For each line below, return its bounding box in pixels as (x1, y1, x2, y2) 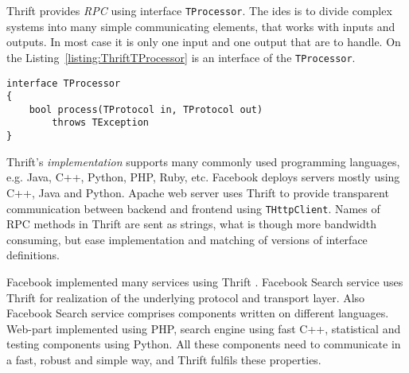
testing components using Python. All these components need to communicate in (6, 336, 401, 352)
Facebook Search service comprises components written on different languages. (6, 305, 389, 321)
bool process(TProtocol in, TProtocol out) (29, 103, 263, 115)
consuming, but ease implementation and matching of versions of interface (6, 231, 368, 247)
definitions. (6, 247, 60, 263)
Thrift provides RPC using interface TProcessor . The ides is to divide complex (6, 2, 392, 18)
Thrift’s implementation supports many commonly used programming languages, (6, 153, 400, 169)
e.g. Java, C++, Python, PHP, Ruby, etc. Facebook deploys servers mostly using (6, 169, 400, 185)
